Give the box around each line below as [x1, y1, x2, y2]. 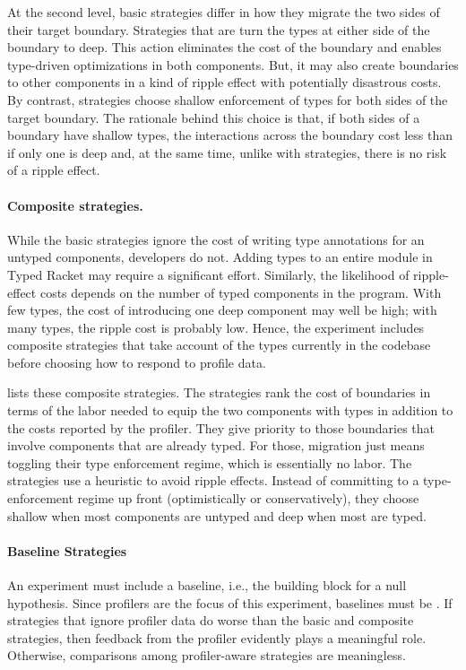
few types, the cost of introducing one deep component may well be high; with [7, 300, 437, 319]
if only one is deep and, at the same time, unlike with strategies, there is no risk [7, 143, 447, 161]
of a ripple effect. [7, 161, 100, 179]
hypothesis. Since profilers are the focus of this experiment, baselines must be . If [7, 593, 453, 612]
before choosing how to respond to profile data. [7, 352, 266, 371]
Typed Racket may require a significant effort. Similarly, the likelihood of [7, 265, 410, 283]
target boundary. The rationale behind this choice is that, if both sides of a [7, 108, 420, 126]
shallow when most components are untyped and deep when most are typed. [7, 506, 427, 525]
